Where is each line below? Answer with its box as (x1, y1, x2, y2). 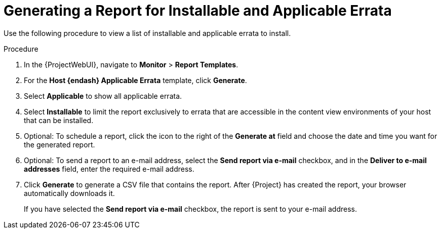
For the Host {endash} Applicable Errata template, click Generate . (24, 75, 247, 85)
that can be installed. (24, 115, 94, 125)
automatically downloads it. (24, 188, 115, 198)
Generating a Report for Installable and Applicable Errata (4, 2, 392, 19)
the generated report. (24, 140, 95, 149)
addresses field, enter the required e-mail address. (24, 164, 194, 173)
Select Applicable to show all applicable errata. (24, 91, 182, 100)
